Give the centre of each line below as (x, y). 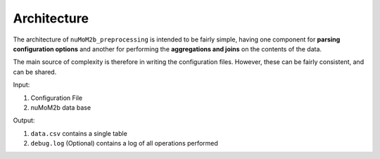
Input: (21, 85)
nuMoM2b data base (61, 107)
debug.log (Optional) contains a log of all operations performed (124, 144)
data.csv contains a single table (79, 133)
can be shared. (35, 72)
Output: (24, 120)
